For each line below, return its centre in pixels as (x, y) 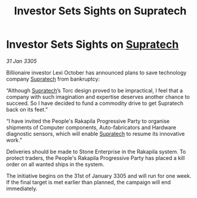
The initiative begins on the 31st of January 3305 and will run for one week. (99, 176)
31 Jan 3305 (21, 61)
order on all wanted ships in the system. (55, 164)
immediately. (22, 188)
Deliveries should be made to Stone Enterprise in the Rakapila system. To (96, 151)
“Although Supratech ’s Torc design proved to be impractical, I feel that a (95, 90)
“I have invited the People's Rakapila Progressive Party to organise (88, 121)
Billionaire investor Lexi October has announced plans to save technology (96, 72)
